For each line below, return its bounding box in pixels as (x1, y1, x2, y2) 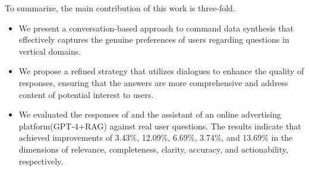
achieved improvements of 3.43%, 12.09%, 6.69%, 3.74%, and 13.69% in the (18, 131, 293, 144)
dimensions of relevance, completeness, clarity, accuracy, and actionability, (18, 142, 288, 155)
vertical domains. (18, 45, 81, 57)
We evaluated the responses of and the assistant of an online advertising (18, 108, 282, 121)
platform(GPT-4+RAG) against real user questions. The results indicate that (18, 119, 301, 132)
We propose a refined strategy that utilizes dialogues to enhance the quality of (18, 65, 304, 77)
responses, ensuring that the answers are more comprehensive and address (18, 76, 288, 88)
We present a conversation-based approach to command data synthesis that (18, 21, 294, 34)
